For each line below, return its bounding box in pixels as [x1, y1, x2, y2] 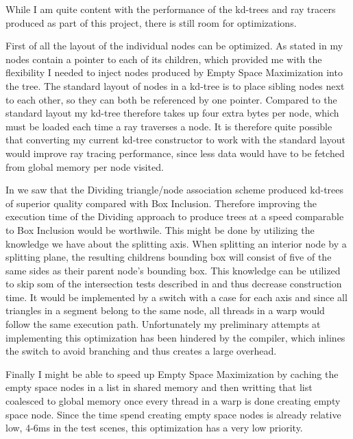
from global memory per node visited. [5, 159, 164, 174]
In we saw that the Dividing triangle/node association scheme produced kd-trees [5, 182, 344, 197]
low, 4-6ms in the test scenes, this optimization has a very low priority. [5, 420, 303, 435]
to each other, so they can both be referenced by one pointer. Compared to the [5, 92, 337, 106]
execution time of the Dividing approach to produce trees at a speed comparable [5, 209, 344, 224]
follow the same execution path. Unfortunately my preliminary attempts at [5, 317, 321, 331]
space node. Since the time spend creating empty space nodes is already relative [5, 407, 341, 421]
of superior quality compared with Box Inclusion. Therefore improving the [5, 195, 317, 210]
